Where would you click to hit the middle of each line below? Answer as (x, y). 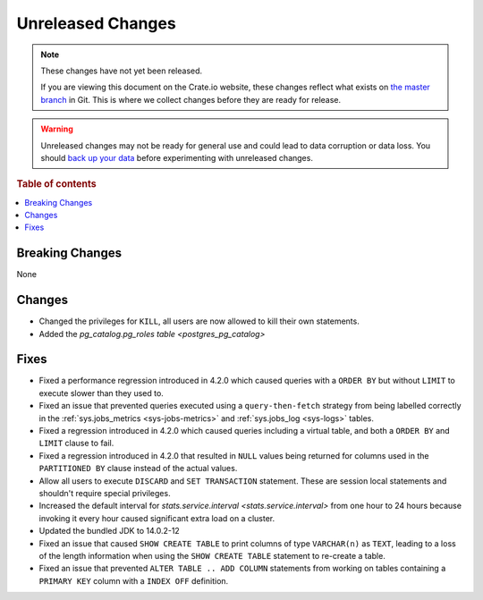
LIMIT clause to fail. (76, 444)
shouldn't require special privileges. (105, 493)
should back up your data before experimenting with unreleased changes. (177, 157)
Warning (57, 129)
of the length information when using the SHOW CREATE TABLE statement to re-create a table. (212, 555)
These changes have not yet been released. (122, 71)
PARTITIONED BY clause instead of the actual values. (138, 469)
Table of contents (57, 184)
